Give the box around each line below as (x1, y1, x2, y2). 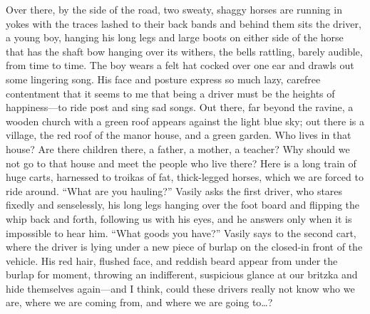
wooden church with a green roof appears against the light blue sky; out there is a (6, 113, 364, 128)
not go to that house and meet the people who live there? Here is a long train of (6, 155, 356, 170)
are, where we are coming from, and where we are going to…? (6, 295, 273, 310)
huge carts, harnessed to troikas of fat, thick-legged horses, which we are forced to (6, 169, 364, 184)
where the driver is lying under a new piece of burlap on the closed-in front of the (6, 239, 363, 254)
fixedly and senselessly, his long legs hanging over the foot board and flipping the (6, 197, 360, 212)
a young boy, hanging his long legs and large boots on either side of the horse (6, 30, 344, 45)
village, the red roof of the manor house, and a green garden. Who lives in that (6, 127, 351, 142)
